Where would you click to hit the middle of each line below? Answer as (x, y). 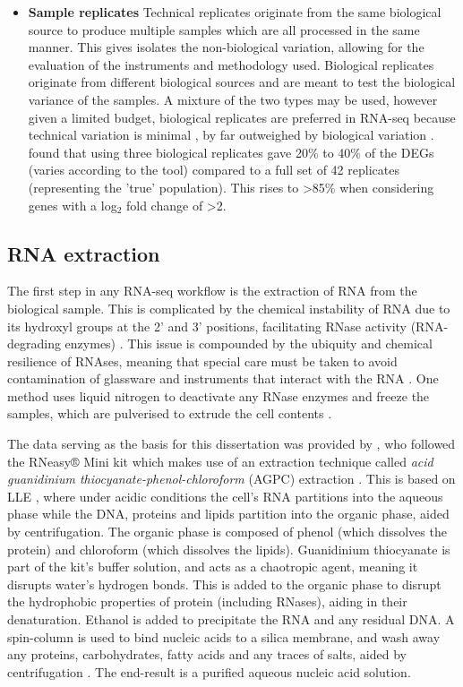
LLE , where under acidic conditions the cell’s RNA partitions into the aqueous (225, 496)
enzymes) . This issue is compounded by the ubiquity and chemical (249, 343)
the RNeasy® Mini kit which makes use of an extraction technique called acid (220, 461)
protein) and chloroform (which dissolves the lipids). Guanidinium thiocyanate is (229, 549)
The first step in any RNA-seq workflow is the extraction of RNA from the (212, 291)
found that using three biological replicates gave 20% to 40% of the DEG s (231, 152)
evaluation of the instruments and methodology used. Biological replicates (231, 64)
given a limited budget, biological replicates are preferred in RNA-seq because (242, 117)
